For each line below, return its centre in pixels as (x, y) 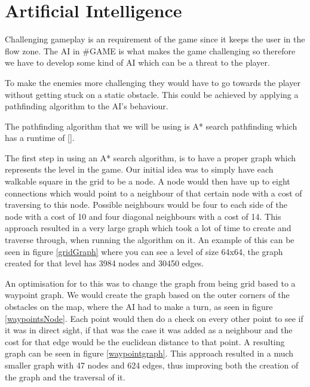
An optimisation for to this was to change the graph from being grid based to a (150, 283)
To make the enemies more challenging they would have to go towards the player (153, 82)
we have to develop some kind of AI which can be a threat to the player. (137, 62)
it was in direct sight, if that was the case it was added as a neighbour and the (149, 330)
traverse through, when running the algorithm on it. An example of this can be (150, 240)
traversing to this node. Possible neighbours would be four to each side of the (146, 205)
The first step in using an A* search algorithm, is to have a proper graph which (151, 157)
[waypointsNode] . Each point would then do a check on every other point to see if (154, 318)
